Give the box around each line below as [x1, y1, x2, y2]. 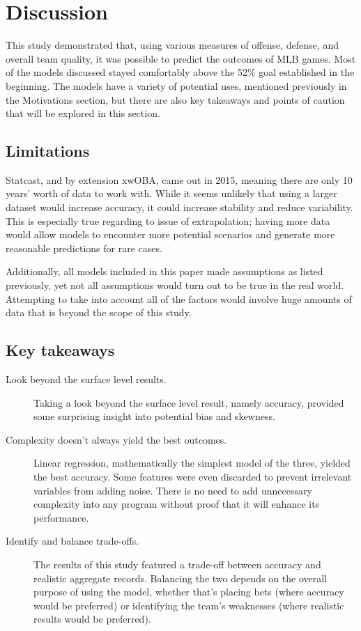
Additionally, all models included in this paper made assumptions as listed [6, 264, 323, 279]
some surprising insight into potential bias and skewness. [33, 409, 275, 423]
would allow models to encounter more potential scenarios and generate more [6, 227, 335, 242]
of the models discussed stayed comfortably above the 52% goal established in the [6, 65, 355, 79]
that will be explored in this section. [6, 106, 160, 120]
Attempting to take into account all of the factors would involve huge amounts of [6, 291, 352, 306]
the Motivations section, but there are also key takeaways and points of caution [6, 92, 345, 107]
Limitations [6, 140, 90, 162]
